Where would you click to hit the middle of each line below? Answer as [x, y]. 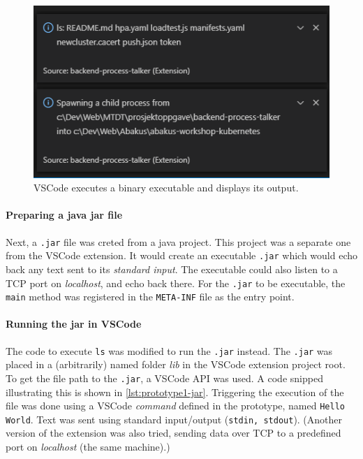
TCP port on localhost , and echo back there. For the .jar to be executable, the [176, 283]
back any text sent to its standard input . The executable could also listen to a [172, 269]
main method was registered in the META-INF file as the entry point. [150, 297]
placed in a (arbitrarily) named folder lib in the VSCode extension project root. [176, 364]
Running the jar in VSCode [74, 324]
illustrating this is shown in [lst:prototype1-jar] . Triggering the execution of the [175, 392]
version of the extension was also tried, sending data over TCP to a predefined [173, 433]
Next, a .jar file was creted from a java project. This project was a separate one [178, 241]
